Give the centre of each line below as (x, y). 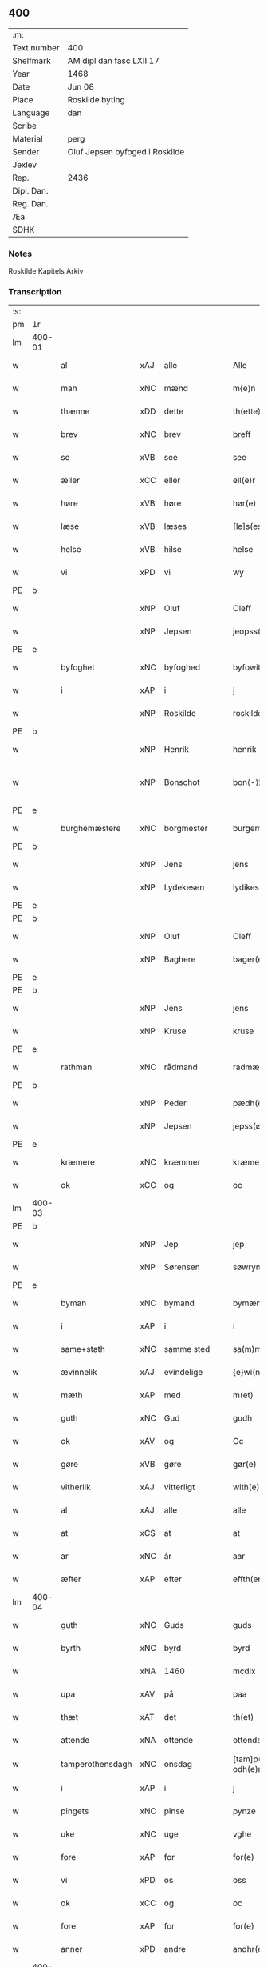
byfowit (247, 667)
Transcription (35, 292)
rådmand (181, 1067)
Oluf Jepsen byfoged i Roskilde (126, 151)
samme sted (187, 1349)
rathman (77, 1067)
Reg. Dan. (31, 203)
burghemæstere (91, 829)
